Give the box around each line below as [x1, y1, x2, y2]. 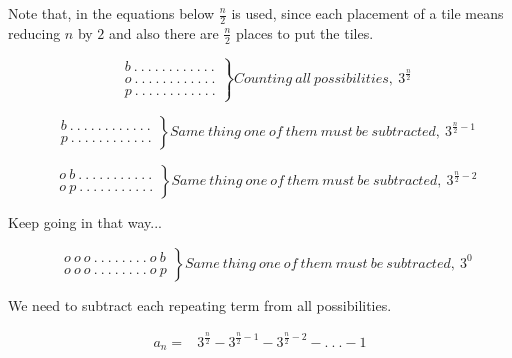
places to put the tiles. [236, 22, 374, 43]
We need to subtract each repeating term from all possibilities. [8, 294, 392, 315]
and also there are [109, 22, 219, 43]
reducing [8, 22, 61, 43]
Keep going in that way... [8, 212, 163, 233]
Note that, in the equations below [8, 3, 215, 23]
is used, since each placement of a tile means [231, 3, 504, 23]
